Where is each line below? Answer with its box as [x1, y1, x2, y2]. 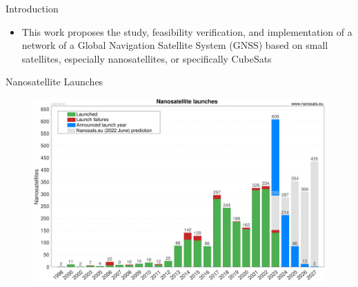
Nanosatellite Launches [6, 74, 103, 89]
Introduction [6, 1, 59, 15]
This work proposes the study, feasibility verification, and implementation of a [21, 24, 352, 39]
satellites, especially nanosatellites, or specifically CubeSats [21, 51, 272, 65]
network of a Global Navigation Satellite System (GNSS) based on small [21, 38, 328, 52]
